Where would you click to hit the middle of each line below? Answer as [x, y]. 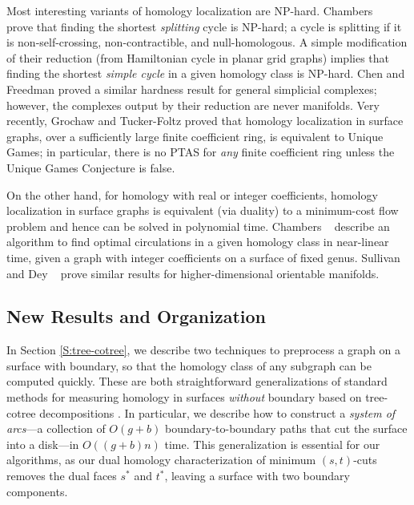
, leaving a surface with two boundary [257, 476]
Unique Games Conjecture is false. [91, 167]
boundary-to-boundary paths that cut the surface [286, 428]
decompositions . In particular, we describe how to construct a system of [217, 412]
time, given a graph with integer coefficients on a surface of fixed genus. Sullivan [203, 257]
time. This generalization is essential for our [272, 444]
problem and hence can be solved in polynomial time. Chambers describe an [198, 226]
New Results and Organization [136, 316]
